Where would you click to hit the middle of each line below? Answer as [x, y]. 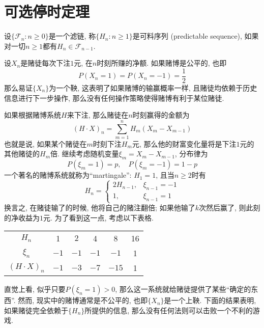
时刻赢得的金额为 [161, 115]
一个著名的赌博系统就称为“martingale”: [68, 175]
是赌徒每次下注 [46, 63]
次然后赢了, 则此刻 [229, 208]
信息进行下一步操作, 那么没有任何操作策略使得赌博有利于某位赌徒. [114, 98]
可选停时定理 [47, 11]
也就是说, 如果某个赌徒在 [46, 143]
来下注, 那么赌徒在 [98, 115]
